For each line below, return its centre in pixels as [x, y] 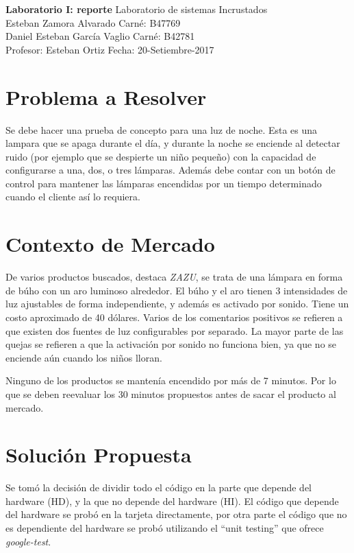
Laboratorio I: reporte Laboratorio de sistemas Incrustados [137, 9]
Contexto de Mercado [110, 244]
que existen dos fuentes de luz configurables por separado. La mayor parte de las [175, 330]
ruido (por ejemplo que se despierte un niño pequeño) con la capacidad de [161, 156]
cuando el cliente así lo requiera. [73, 197]
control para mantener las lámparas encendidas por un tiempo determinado [164, 183]
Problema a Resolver [106, 96]
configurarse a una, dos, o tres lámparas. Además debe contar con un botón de [170, 170]
